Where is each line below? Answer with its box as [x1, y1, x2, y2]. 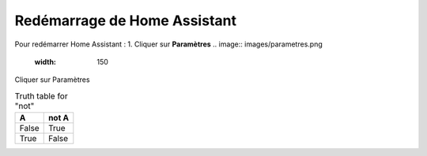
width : [34, 57, 57, 66]
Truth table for [14, 91, 68, 102]
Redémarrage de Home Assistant [14, 12, 237, 29]
